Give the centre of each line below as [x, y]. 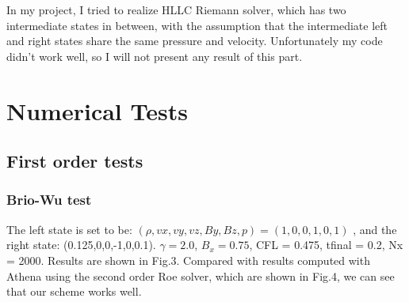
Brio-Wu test [49, 200]
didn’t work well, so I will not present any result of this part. [155, 56]
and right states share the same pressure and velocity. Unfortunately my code [195, 41]
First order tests [75, 161]
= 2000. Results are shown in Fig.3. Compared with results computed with [188, 260]
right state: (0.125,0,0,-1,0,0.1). [81, 245]
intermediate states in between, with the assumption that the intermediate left [197, 25]
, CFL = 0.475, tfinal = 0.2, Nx [326, 245]
